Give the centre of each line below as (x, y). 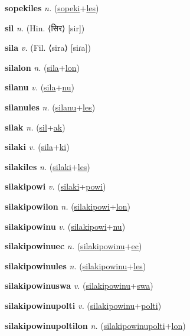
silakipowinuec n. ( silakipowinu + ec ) (73, 246)
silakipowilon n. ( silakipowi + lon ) (68, 206)
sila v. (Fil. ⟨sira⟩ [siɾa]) (48, 48)
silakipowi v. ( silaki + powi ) (55, 186)
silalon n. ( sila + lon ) (42, 67)
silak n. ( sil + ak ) (35, 127)
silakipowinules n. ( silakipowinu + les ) (76, 265)
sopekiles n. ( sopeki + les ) (52, 8)
